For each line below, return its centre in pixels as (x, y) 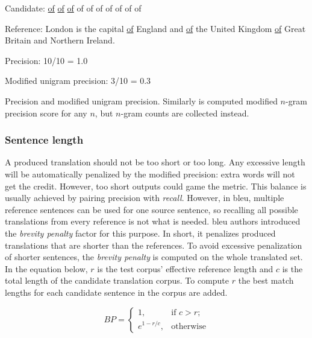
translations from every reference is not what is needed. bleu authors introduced (153, 221)
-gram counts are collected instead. (185, 113)
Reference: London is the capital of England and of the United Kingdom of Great (155, 28)
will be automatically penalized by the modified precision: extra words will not (150, 174)
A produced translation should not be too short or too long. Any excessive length (155, 162)
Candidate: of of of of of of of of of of (73, 8)
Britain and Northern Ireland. (60, 40)
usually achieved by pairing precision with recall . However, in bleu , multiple (145, 198)
